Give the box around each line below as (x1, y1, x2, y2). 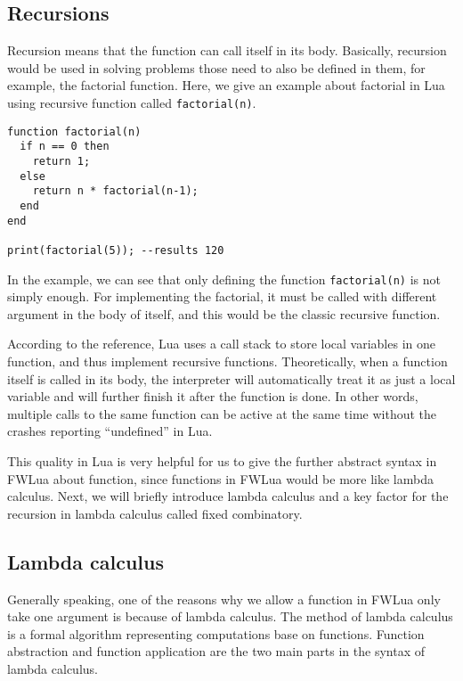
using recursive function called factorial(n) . (7, 93, 256, 111)
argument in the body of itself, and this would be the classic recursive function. (7, 304, 441, 323)
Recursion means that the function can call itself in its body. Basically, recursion (7, 41, 447, 60)
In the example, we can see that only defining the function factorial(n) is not (7, 269, 441, 288)
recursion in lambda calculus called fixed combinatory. (7, 504, 303, 522)
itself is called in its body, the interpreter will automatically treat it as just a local (7, 369, 456, 388)
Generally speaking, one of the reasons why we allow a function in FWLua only (7, 589, 441, 608)
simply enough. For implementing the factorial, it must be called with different (7, 287, 437, 306)
